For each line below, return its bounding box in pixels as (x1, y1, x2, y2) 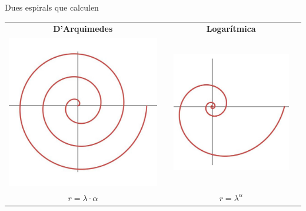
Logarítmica (206, 22, 256, 35)
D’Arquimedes (53, 22, 113, 35)
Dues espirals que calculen (5, 1, 99, 13)
